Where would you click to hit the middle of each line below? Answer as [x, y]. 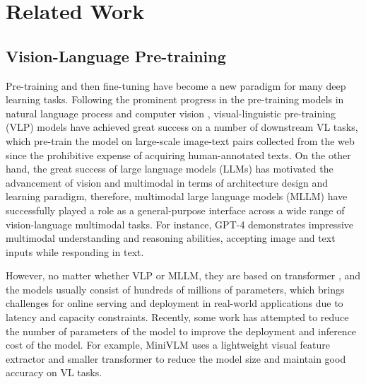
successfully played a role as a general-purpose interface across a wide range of [175, 210]
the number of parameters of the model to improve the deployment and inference [181, 331]
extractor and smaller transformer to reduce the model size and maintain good [176, 358]
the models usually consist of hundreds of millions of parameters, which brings [175, 289]
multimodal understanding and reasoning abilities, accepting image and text [171, 238]
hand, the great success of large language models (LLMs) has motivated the [170, 169]
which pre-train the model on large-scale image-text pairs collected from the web [180, 140]
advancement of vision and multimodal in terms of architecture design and [167, 182]
